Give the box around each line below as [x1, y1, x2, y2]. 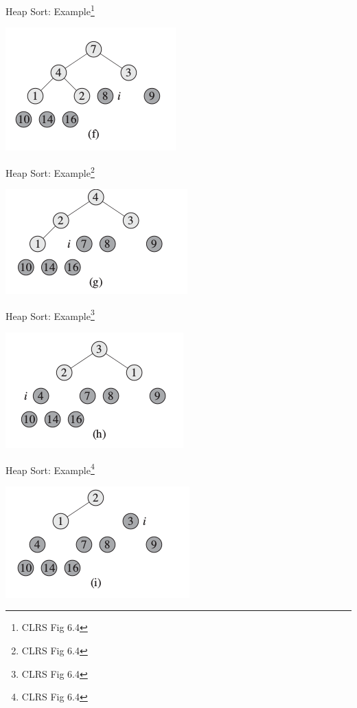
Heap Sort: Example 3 [5, 306, 95, 323]
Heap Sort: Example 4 [5, 460, 95, 477]
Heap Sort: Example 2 [5, 163, 95, 180]
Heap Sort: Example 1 [5, 2, 95, 18]
